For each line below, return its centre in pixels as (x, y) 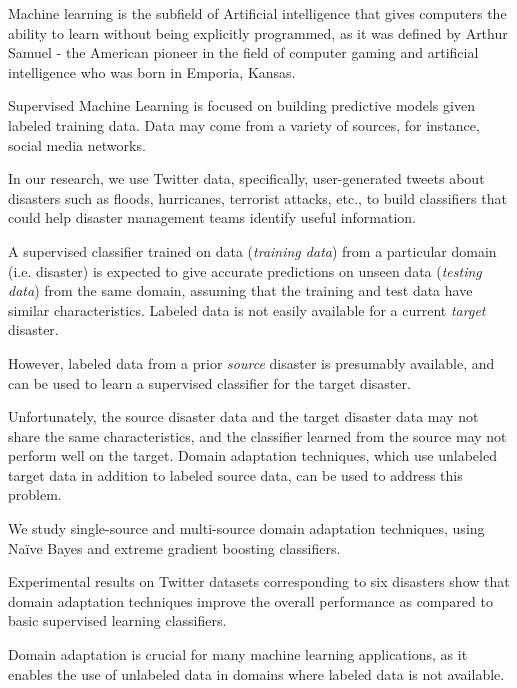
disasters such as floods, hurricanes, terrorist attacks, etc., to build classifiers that (257, 197)
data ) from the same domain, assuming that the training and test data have (240, 290)
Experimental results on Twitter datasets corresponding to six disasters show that (259, 581)
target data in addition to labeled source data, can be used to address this (235, 474)
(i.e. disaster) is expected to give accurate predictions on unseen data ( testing (245, 270)
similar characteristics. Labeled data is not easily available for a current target (247, 309)
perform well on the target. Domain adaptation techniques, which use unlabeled (252, 455)
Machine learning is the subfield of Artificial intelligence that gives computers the (257, 13)
